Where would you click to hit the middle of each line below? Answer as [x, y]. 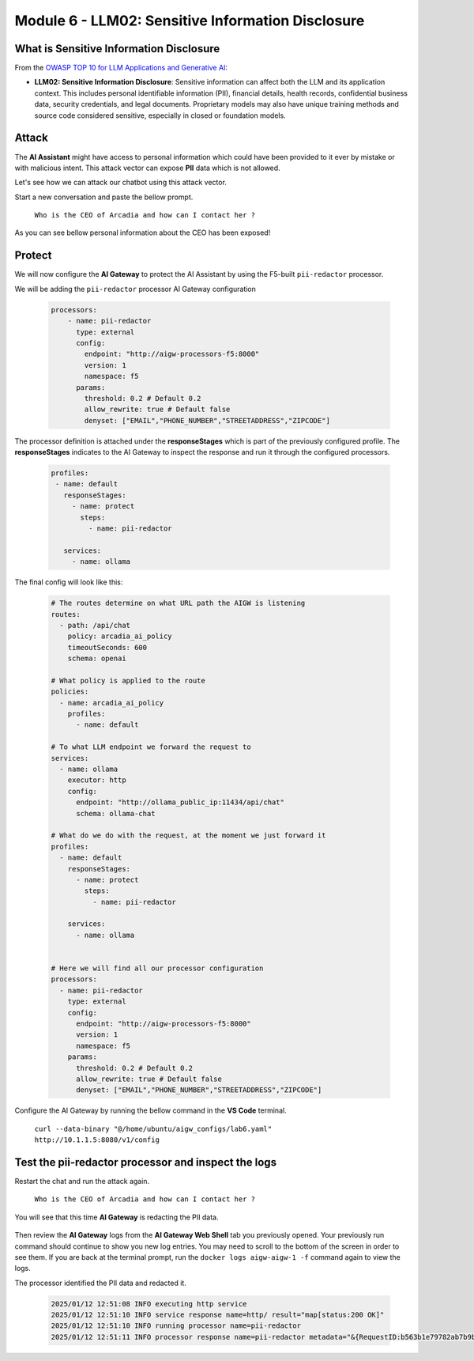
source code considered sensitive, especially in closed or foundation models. [160, 115]
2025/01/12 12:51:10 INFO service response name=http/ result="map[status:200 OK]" [218, 1315]
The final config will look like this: [69, 582]
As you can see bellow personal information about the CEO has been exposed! [143, 233]
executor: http [97, 780]
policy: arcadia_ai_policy [120, 636]
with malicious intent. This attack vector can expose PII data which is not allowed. [147, 168]
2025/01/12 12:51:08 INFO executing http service [149, 1304]
